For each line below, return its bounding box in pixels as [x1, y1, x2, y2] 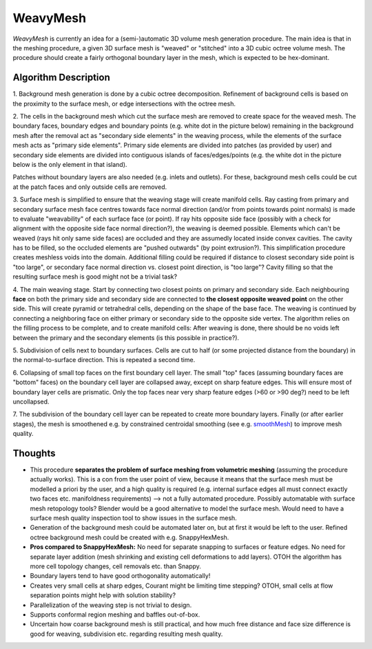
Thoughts [12, 447, 56, 459]
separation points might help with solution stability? [30, 591, 176, 599]
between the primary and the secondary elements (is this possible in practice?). [12, 333, 240, 341]
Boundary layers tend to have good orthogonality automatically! [30, 572, 211, 580]
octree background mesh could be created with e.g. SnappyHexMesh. [30, 533, 229, 541]
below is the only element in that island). [12, 160, 127, 168]
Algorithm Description [12, 72, 110, 83]
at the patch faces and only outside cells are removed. [12, 183, 167, 191]
